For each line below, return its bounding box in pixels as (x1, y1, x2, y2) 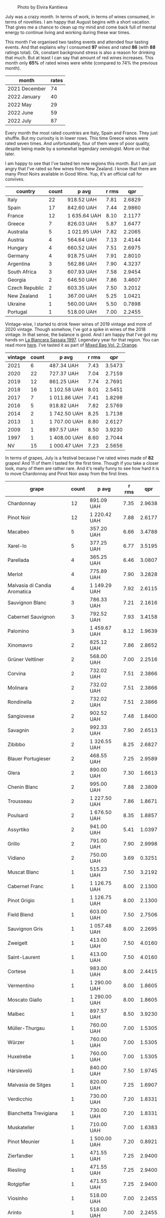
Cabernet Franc (7, 883, 44, 889)
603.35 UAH (67, 285, 97, 291)
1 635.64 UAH (67, 212, 102, 219)
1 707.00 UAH (49, 418, 83, 425)
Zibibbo (7, 741, 26, 748)
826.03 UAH (67, 221, 97, 227)
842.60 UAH (67, 204, 97, 211)
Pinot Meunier (7, 1138, 40, 1145)
